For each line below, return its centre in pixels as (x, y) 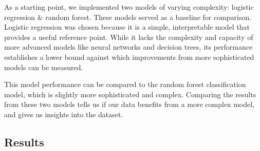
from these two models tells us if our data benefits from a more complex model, (129, 104)
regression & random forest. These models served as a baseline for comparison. (128, 17)
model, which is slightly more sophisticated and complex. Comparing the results (130, 94)
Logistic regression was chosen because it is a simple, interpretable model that (127, 27)
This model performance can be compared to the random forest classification (125, 84)
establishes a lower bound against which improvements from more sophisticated (129, 57)
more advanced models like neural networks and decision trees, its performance (128, 47)
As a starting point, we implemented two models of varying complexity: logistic (129, 7)
